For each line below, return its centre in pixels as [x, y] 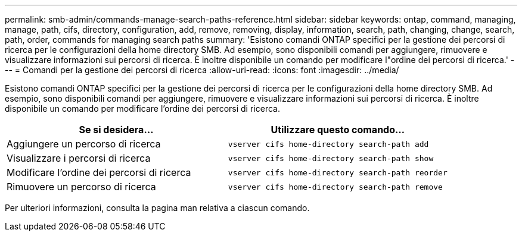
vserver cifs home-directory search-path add [328, 144]
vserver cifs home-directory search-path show [331, 158]
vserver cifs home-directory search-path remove [335, 187]
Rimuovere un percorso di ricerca [81, 187]
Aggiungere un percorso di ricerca [84, 144]
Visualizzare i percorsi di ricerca [79, 158]
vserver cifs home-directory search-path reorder [338, 172]
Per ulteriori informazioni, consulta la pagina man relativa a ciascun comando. [157, 208]
